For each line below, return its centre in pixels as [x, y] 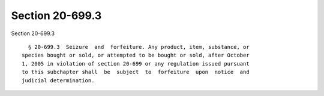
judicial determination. [58, 80]
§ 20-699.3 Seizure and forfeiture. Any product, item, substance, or [139, 47]
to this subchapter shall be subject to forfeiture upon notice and [136, 72]
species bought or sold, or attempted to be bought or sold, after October [136, 55]
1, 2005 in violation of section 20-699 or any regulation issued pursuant [136, 64]
